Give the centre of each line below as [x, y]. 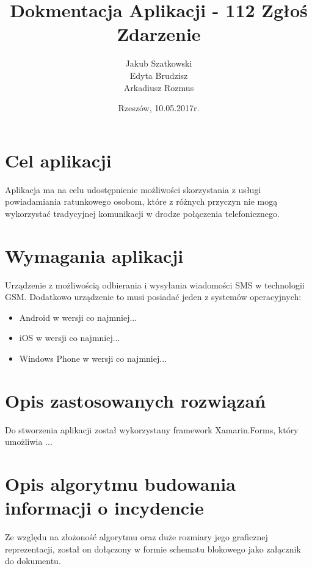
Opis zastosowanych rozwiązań [136, 400]
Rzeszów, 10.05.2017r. [159, 108]
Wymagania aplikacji [94, 255]
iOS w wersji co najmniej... [70, 338]
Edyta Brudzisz [159, 75]
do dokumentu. [33, 561]
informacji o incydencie [104, 508]
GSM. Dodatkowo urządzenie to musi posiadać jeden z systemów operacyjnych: [153, 297]
